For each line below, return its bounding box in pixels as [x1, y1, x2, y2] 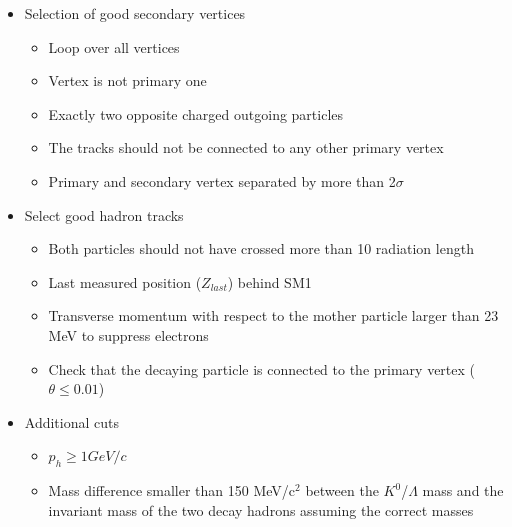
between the [305, 480, 379, 501]
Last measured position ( [48, 271, 202, 292]
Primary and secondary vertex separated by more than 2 [48, 170, 396, 191]
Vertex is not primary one [48, 70, 207, 91]
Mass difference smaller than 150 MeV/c [48, 480, 296, 501]
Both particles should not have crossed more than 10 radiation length [48, 238, 474, 259]
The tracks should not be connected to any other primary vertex [48, 137, 444, 158]
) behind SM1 [227, 271, 312, 292]
